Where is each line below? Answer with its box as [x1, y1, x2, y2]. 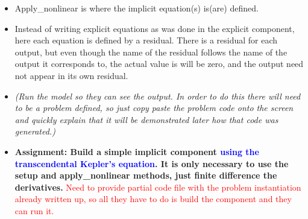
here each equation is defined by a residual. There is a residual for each [14, 34, 278, 46]
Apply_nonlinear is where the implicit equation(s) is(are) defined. [14, 2, 259, 14]
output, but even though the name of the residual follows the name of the [14, 45, 288, 58]
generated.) [14, 125, 55, 138]
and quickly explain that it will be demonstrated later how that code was [14, 113, 278, 125]
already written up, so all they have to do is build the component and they [14, 192, 292, 205]
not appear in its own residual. [14, 69, 128, 81]
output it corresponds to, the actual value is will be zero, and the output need [14, 57, 304, 70]
